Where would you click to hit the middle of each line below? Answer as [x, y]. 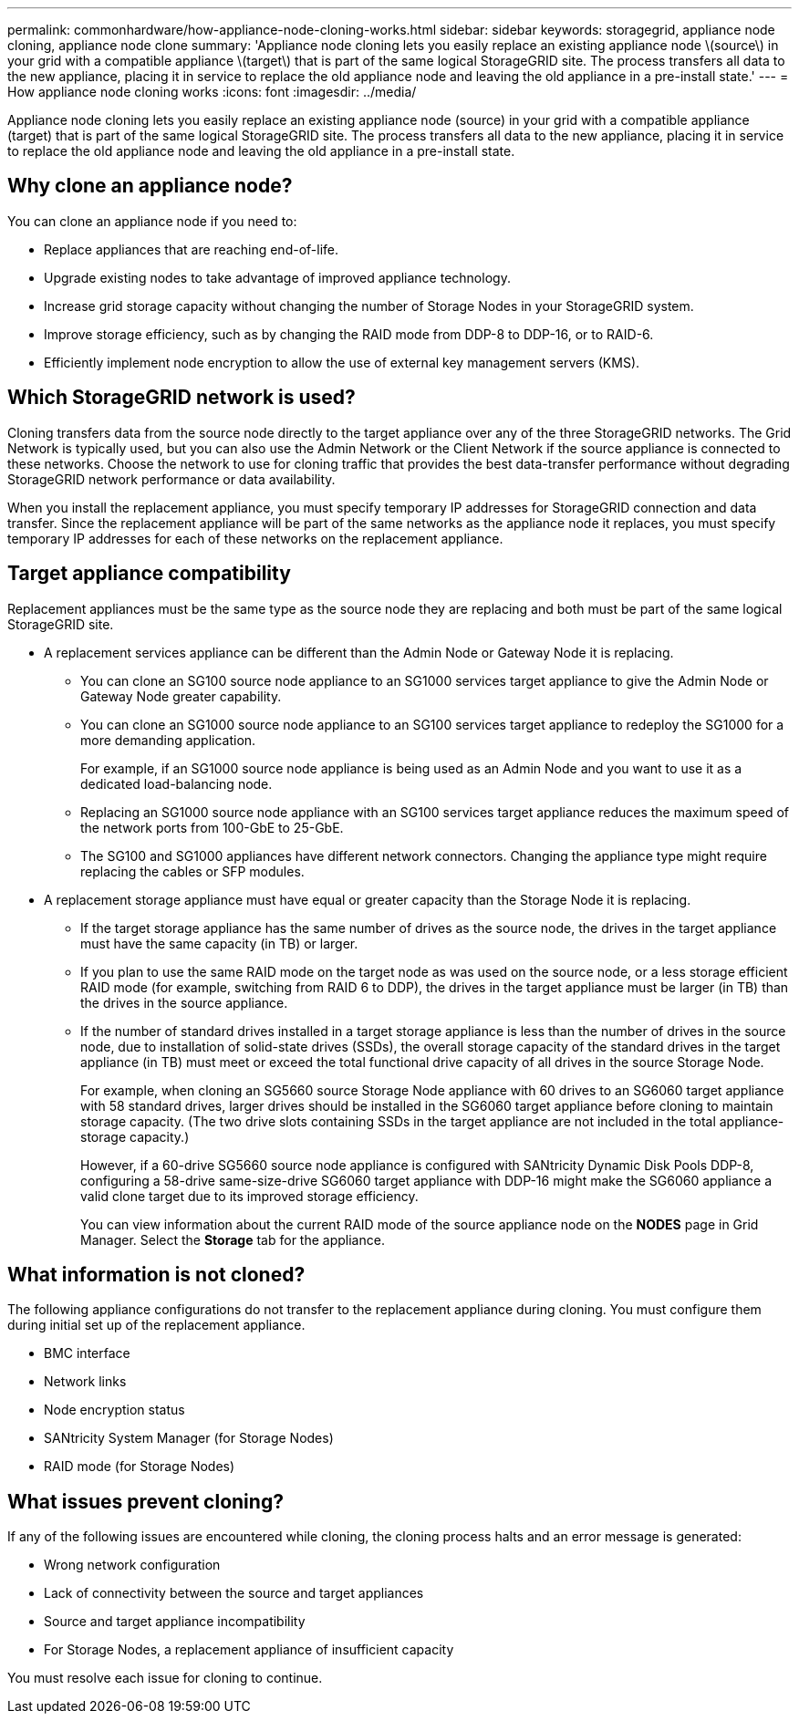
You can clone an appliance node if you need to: [152, 221]
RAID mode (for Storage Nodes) [140, 1467]
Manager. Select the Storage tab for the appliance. [233, 1239]
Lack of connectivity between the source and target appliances [234, 1593]
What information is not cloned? [156, 1274]
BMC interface [87, 1353]
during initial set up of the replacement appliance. [156, 1325]
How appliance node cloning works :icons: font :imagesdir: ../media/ [212, 92]
